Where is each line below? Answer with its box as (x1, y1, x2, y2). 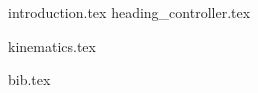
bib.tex (8, 69, 51, 90)
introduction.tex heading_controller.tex (8, 2, 251, 22)
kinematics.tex (8, 35, 96, 56)
